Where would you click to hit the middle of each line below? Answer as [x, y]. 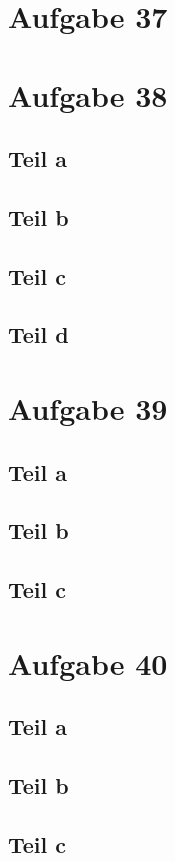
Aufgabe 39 [88, 408]
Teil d [38, 334]
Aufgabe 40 [88, 662]
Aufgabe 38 [88, 94]
